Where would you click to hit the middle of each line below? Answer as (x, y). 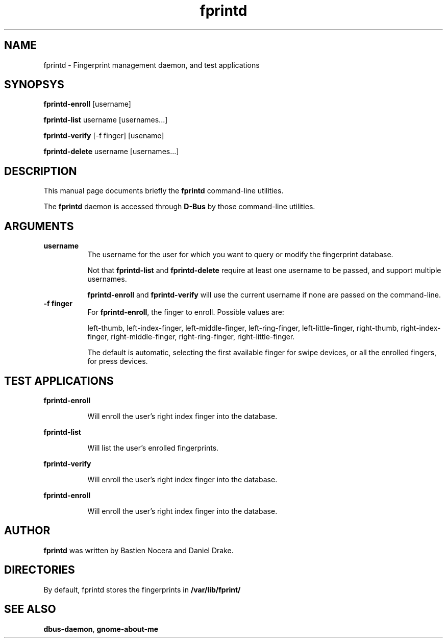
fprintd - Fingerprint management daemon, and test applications (152, 65)
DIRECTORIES (40, 570)
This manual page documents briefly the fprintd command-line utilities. (164, 191)
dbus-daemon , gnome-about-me (101, 629)
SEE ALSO (30, 609)
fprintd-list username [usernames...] (106, 120)
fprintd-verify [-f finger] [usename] (104, 136)
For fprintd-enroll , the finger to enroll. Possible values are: (186, 312)
